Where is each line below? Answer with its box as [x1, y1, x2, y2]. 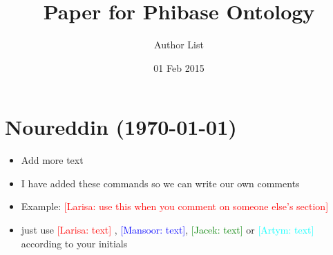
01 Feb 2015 [153, 60, 204, 75]
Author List [154, 37, 204, 52]
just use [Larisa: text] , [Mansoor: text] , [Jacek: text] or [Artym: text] [21, 223, 314, 237]
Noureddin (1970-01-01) [5, 113, 237, 141]
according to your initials [21, 236, 128, 250]
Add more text [21, 153, 84, 167]
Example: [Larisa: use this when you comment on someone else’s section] [21, 199, 329, 214]
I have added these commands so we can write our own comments [21, 176, 300, 190]
